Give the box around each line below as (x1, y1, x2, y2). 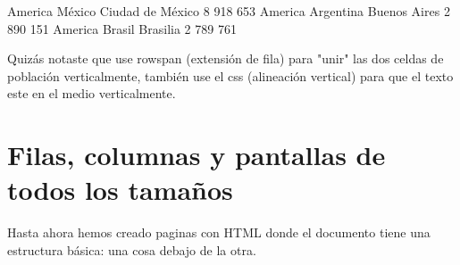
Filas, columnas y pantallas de (7, 137, 386, 173)
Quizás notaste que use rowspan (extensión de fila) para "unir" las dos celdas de (7, 49, 444, 68)
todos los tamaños (7, 171, 233, 208)
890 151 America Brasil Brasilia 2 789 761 (7, 19, 237, 37)
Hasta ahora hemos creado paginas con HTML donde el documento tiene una (7, 223, 431, 242)
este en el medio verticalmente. (7, 84, 176, 103)
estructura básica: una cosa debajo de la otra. (7, 240, 256, 259)
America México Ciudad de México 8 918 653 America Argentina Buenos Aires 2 (7, 2, 450, 20)
